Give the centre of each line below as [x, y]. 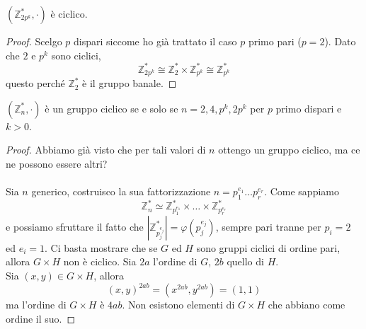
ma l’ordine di [36, 305]
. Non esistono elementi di [178, 305]
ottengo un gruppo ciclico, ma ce [289, 150]
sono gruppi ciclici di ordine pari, [268, 247]
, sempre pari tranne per [268, 226]
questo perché [35, 83]
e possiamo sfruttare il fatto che [75, 226]
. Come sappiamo [302, 191]
